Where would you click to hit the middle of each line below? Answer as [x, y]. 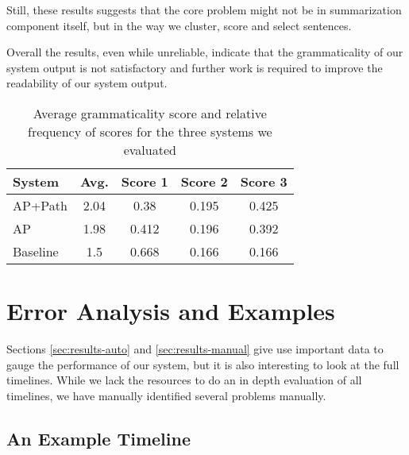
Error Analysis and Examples [171, 311]
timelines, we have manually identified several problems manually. [166, 395]
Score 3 [264, 181]
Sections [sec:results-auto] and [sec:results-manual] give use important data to [195, 349]
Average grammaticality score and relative [150, 113]
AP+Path [40, 205]
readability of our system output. [87, 83]
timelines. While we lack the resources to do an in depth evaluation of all [184, 380]
